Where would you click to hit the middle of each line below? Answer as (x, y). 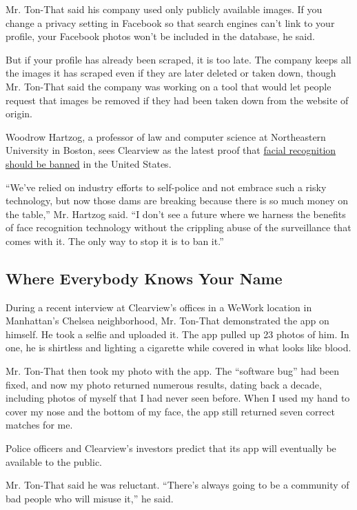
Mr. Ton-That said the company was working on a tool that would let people (169, 86)
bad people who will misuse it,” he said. (90, 498)
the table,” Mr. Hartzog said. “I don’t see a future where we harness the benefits (176, 214)
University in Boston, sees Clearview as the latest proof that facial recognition (171, 150)
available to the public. (54, 461)
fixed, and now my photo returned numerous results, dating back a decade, (164, 384)
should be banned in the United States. (89, 163)
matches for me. (39, 425)
